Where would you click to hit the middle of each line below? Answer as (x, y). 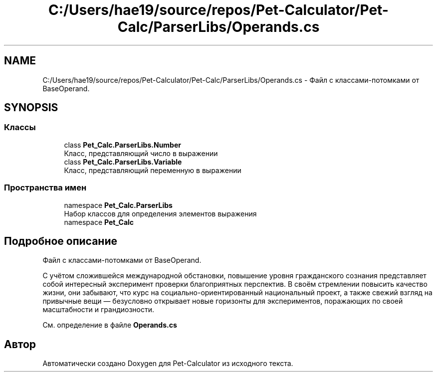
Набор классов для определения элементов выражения (160, 213)
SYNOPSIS (31, 108)
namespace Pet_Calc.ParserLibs (118, 205)
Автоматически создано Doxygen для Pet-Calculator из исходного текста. (168, 364)
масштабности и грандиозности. (99, 310)
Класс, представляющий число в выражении (141, 153)
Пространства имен (45, 188)
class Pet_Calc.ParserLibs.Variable (123, 162)
